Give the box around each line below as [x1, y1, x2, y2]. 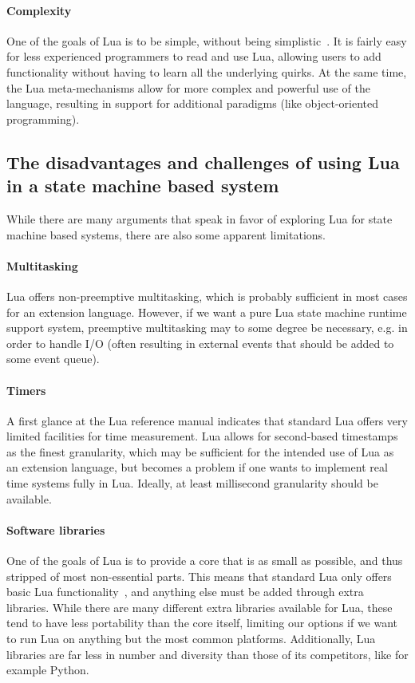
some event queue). [6, 350, 100, 367]
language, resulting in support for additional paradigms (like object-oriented [6, 95, 379, 112]
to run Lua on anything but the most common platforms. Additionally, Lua [6, 630, 376, 647]
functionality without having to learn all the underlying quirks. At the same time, [6, 63, 407, 80]
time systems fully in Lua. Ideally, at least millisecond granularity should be [6, 475, 378, 492]
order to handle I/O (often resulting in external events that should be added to [6, 334, 394, 351]
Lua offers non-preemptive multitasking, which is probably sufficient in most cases [6, 287, 408, 304]
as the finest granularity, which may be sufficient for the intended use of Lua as [6, 443, 394, 460]
